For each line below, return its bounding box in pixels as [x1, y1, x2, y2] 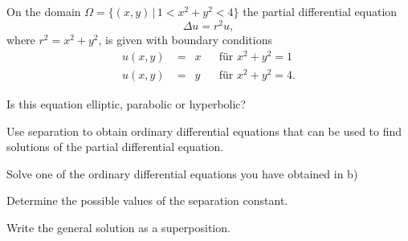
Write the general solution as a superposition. [6, 219, 231, 235]
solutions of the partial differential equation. [6, 138, 224, 155]
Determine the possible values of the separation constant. [6, 192, 288, 209]
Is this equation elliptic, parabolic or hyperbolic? [6, 96, 247, 112]
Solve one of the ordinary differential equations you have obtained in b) [6, 165, 358, 182]
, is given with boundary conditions [98, 31, 272, 47]
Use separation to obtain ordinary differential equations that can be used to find [6, 122, 402, 139]
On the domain [6, 3, 81, 19]
